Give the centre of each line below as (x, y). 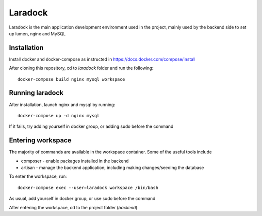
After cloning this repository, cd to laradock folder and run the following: (81, 68)
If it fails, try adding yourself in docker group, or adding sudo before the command (91, 126)
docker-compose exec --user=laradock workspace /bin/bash (88, 187)
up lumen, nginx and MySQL (37, 33)
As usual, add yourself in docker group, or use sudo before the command (82, 199)
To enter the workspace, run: (38, 176)
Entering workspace (40, 140)
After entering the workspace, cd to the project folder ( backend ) (73, 207)
